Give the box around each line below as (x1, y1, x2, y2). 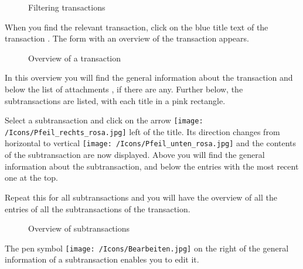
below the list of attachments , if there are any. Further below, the (5, 82, 243, 95)
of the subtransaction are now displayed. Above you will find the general (5, 149, 265, 161)
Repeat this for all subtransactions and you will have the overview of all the (5, 191, 277, 203)
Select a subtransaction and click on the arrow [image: (5, 114, 203, 126)
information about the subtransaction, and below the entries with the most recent (5, 160, 299, 172)
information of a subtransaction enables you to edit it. (5, 253, 199, 265)
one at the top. (5, 171, 58, 184)
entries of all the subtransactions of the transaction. (5, 202, 190, 215)
